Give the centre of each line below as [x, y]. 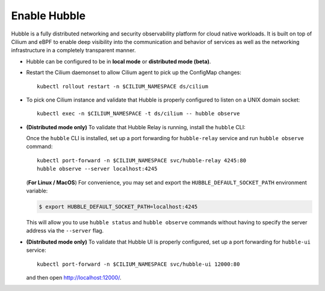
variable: [37, 191]
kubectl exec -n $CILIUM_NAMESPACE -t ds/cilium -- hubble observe [138, 114]
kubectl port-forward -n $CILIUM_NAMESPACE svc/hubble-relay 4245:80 [142, 160]
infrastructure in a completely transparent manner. [73, 51]
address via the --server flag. [65, 231]
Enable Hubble [48, 16]
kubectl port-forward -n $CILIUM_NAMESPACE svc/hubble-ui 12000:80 [138, 264]
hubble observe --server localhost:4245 [97, 169]
